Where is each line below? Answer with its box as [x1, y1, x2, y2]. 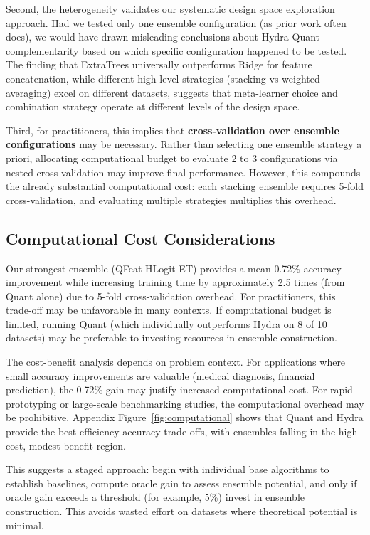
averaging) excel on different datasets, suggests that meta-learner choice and [6, 85, 338, 100]
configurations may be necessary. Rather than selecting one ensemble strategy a [6, 137, 362, 152]
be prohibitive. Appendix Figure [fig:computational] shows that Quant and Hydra [6, 410, 364, 425]
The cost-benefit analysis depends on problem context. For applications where [6, 354, 346, 369]
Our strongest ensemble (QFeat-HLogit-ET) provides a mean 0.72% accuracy [6, 260, 342, 275]
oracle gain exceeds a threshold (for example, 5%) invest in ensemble [6, 489, 305, 504]
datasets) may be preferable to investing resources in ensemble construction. [6, 330, 337, 345]
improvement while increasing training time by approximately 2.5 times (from [6, 275, 345, 290]
